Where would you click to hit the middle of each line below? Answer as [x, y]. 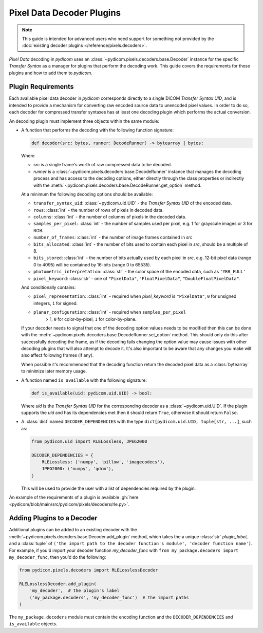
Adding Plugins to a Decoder [53, 518]
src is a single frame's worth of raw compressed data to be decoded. [103, 165]
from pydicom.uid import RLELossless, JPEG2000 [89, 441]
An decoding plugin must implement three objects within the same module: [84, 121]
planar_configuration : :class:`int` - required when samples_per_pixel [110, 312]
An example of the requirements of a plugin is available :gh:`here [74, 497]
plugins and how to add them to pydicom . [51, 73]
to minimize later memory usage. [54, 371]
